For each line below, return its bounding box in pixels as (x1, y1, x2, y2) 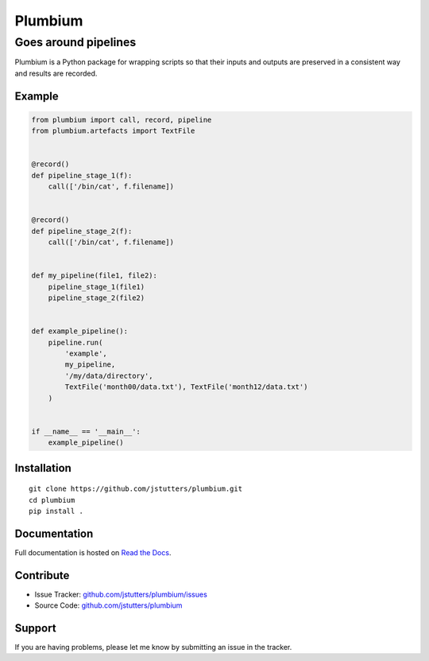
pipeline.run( (48, 338, 103, 347)
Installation (14, 461, 71, 475)
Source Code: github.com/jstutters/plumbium (34, 601, 183, 610)
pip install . (29, 506, 83, 515)
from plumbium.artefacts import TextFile (31, 126, 195, 135)
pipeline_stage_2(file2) (48, 294, 145, 302)
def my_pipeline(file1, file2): (31, 271, 158, 280)
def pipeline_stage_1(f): (31, 171, 133, 180)
